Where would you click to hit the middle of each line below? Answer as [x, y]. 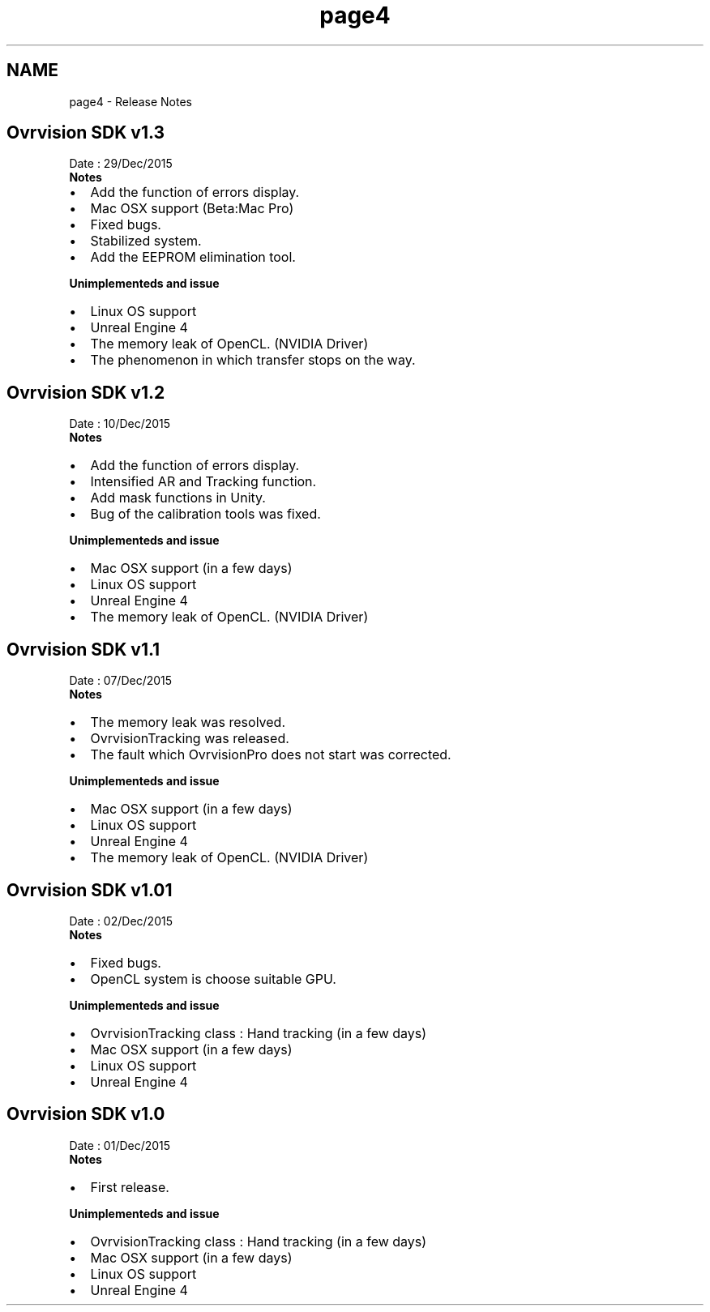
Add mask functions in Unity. [178, 498]
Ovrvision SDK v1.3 [86, 133]
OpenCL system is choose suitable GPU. [213, 979]
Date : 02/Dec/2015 [121, 921]
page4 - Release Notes [131, 101]
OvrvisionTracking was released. [190, 739]
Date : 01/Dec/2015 [120, 1145]
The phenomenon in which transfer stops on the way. [253, 360]
